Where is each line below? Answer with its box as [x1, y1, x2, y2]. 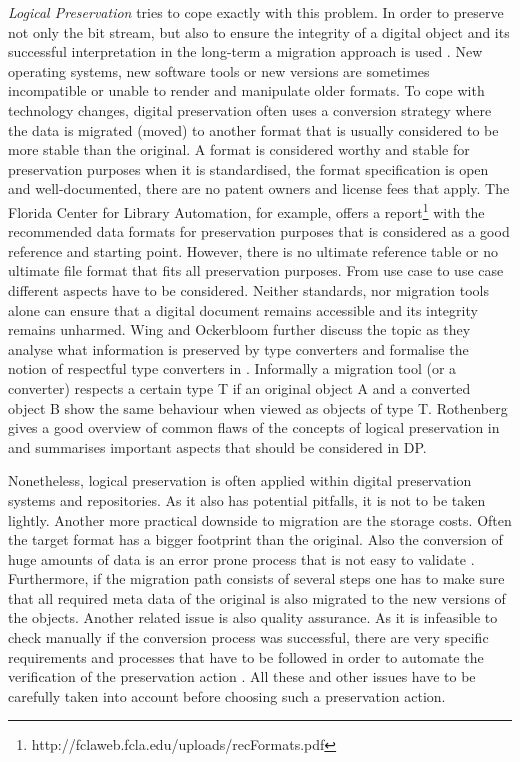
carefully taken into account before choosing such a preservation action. [8, 685, 446, 706]
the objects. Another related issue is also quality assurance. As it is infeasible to [8, 607, 498, 628]
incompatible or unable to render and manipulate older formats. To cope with [8, 80, 485, 101]
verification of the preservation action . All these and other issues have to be [8, 666, 476, 687]
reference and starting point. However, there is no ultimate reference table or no [8, 240, 499, 261]
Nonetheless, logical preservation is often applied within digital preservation [8, 470, 472, 491]
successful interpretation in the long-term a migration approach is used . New [8, 41, 483, 62]
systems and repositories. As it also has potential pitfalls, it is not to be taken [8, 489, 486, 510]
